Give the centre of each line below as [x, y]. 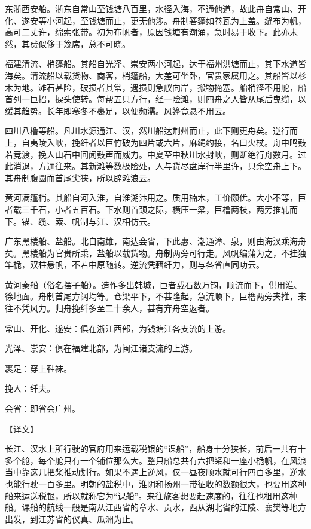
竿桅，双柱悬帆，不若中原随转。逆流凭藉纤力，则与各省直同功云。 [135, 264]
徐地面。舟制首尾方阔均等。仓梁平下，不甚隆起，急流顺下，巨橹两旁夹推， [151, 296]
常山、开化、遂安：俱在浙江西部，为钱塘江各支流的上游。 [118, 328]
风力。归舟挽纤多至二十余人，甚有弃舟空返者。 [122, 308]
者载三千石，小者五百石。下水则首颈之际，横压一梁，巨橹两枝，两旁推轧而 [151, 209]
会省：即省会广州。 [42, 409]
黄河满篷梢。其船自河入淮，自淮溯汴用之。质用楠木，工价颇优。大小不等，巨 [155, 198]
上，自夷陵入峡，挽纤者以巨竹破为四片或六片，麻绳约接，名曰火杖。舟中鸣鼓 [155, 142]
